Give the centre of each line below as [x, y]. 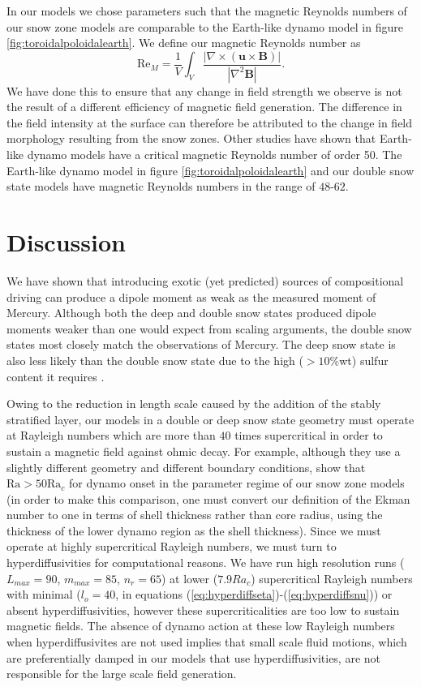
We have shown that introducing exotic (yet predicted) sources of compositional [205, 280]
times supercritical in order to [309, 435]
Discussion [66, 242]
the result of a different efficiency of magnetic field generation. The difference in [204, 107]
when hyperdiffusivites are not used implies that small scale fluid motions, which [207, 642]
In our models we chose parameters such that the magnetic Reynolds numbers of [207, 11]
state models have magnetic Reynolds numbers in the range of [161, 186]
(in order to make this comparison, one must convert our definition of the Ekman [208, 498]
